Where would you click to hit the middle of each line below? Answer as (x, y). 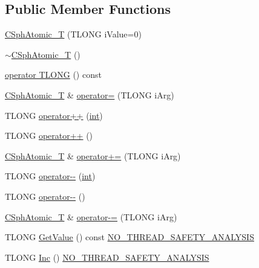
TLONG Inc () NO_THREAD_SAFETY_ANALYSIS (107, 257)
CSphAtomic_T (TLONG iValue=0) (73, 34)
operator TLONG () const (53, 75)
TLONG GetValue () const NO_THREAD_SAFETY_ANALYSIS (129, 237)
